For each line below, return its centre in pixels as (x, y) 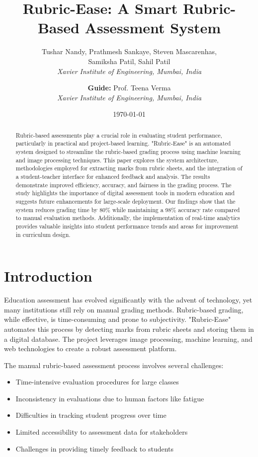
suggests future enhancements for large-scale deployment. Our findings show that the (126, 201)
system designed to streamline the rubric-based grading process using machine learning (128, 151)
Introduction (48, 276)
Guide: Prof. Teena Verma (129, 88)
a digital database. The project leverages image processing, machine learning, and (128, 339)
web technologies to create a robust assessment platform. (90, 348)
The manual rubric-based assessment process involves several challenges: (114, 365)
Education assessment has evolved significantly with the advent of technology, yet (128, 300)
